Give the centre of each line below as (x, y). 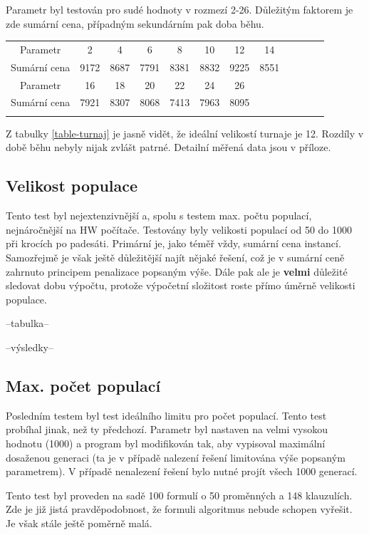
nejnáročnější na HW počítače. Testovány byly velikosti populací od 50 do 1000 (179, 229)
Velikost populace (72, 186)
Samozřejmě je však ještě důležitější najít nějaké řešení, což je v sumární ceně (175, 257)
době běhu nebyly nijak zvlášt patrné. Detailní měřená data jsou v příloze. (168, 147)
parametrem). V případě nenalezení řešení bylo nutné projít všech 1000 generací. (182, 471)
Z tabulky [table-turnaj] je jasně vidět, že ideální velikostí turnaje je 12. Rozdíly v (185, 133)
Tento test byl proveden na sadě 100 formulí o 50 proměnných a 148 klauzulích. (179, 495)
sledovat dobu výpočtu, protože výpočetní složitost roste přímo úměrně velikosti (181, 285)
